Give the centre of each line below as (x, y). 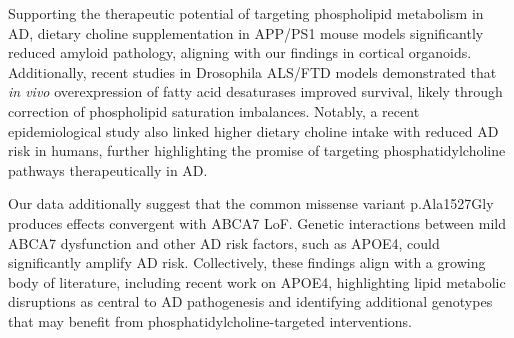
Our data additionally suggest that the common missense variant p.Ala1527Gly (251, 203)
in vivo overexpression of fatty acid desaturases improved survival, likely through (255, 91)
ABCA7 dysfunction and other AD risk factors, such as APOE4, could (224, 242)
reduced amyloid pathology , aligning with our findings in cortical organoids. (240, 52)
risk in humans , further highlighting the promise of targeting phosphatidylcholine (257, 150)
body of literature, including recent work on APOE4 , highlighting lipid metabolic (257, 281)
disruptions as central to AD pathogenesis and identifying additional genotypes (250, 301)
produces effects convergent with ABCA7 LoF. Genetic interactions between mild (257, 222)
